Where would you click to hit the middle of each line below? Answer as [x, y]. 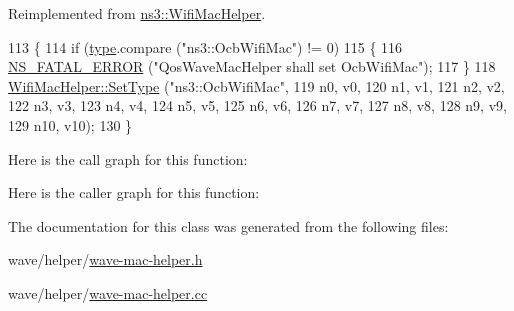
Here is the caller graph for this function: [134, 192]
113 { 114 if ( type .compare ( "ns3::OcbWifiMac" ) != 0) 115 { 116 [205, 46]
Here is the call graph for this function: [128, 158]
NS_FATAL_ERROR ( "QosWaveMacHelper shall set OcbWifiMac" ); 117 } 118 [252, 66]
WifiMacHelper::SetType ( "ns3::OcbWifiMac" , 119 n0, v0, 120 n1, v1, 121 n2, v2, [256, 85]
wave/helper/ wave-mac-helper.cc [108, 292]
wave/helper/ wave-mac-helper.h [105, 259]
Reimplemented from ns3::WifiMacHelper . [137, 13]
